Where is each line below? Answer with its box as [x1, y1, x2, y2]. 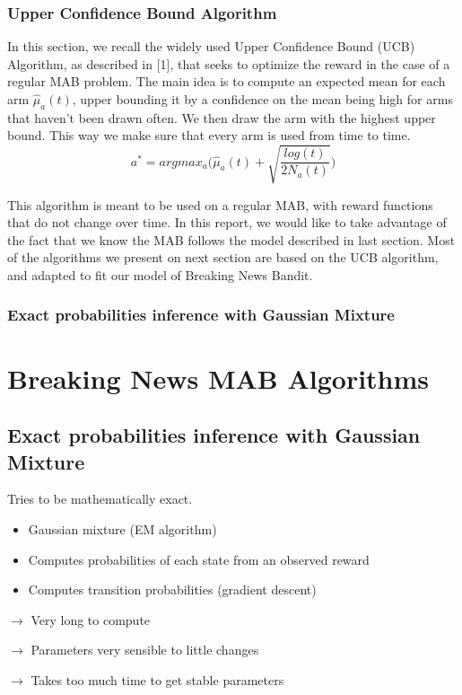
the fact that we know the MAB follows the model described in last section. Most [7, 230, 456, 249]
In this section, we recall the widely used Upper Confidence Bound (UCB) [7, 37, 415, 56]
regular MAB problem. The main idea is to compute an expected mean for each [7, 72, 446, 91]
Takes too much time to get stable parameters [31, 670, 284, 689]
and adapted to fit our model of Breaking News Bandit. [7, 265, 313, 284]
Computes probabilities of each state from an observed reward [28, 550, 370, 568]
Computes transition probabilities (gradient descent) [28, 580, 317, 599]
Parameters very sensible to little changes [31, 640, 259, 659]
